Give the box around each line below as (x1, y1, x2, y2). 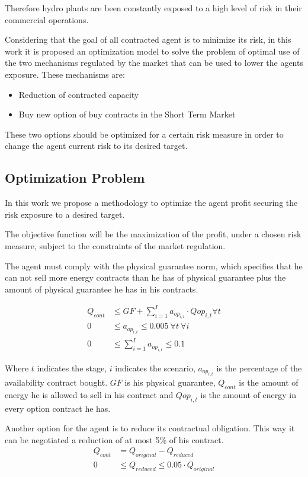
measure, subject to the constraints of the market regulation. (5, 239, 226, 252)
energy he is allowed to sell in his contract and (5, 388, 174, 400)
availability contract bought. (5, 376, 108, 389)
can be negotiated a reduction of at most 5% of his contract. (5, 433, 224, 446)
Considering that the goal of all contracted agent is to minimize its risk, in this (5, 33, 291, 46)
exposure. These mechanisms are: (5, 68, 125, 80)
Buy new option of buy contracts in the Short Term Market (18, 108, 236, 120)
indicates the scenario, (115, 361, 195, 374)
